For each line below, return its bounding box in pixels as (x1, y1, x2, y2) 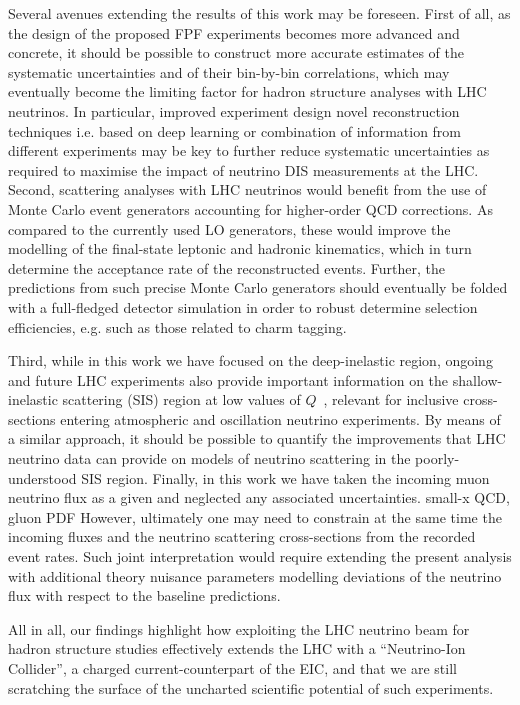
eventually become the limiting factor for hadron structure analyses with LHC (8, 81, 487, 102)
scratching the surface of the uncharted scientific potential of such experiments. (8, 677, 494, 698)
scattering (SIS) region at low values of (62, 389, 301, 410)
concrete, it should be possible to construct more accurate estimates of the (8, 42, 464, 63)
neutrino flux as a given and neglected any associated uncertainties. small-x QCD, (8, 487, 510, 508)
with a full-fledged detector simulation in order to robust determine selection (8, 296, 478, 317)
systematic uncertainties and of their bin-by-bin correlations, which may (8, 61, 450, 82)
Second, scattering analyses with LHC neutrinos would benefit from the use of (8, 179, 487, 200)
